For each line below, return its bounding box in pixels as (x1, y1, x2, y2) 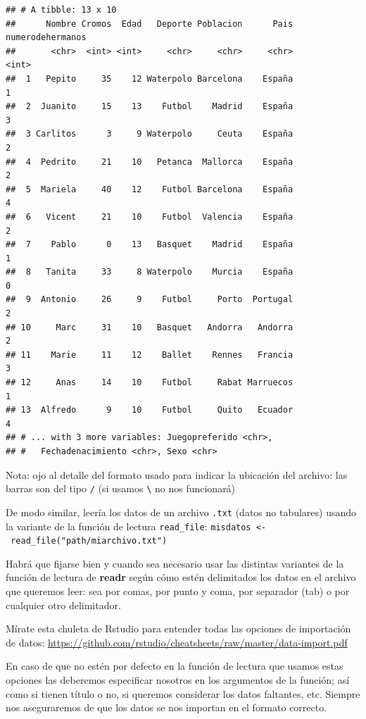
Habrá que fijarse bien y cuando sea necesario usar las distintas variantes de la (6, 556, 344, 570)
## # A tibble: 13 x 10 (6, 5, 117, 15)
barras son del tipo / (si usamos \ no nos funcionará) (6, 481, 236, 496)
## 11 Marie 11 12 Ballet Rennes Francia (6, 349, 294, 360)
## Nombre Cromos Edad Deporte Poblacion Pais (6, 18, 294, 29)
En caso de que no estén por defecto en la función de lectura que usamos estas (6, 658, 343, 673)
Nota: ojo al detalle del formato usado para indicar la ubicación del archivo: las (6, 467, 348, 482)
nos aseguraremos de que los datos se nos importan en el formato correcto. (6, 700, 327, 715)
